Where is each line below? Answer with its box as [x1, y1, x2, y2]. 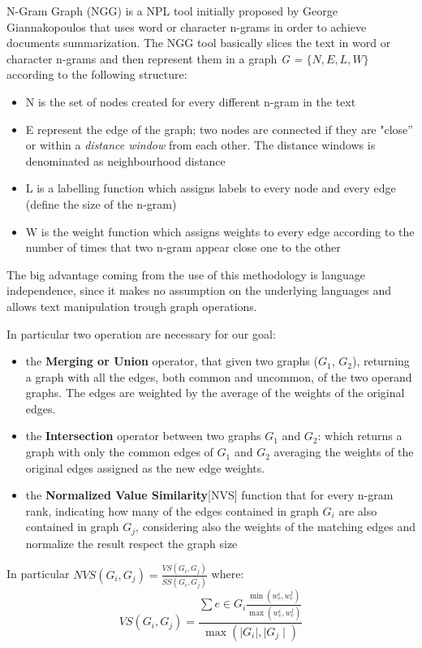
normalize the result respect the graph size [25, 534, 238, 551]
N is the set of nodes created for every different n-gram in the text [25, 93, 356, 110]
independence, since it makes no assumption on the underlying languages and [6, 282, 392, 299]
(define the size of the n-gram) [25, 195, 177, 212]
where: [211, 565, 244, 582]
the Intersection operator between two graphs [25, 427, 261, 444]
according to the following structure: [6, 66, 187, 83]
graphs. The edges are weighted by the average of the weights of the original [25, 384, 405, 401]
